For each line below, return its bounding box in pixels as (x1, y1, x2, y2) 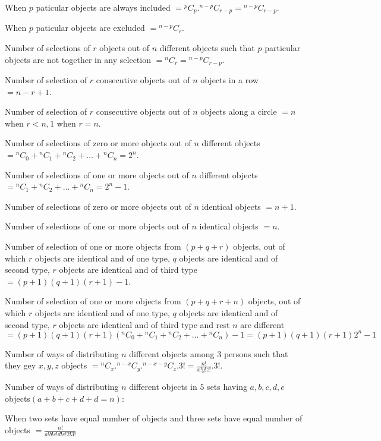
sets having (207, 380, 247, 393)
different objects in (129, 380, 197, 393)
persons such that (223, 347, 288, 360)
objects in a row (200, 74, 259, 86)
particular (265, 42, 301, 54)
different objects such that (159, 42, 255, 54)
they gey (5, 359, 36, 371)
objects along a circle (200, 105, 277, 118)
